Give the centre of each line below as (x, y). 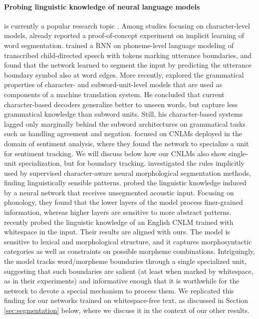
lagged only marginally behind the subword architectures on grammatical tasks (125, 123)
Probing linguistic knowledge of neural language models (102, 6)
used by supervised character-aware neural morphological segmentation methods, (128, 173)
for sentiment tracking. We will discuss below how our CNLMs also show (115, 153)
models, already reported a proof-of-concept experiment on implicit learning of (124, 35)
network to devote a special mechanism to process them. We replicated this (119, 290)
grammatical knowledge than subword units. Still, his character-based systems (124, 114)
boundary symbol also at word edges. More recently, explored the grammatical (124, 74)
